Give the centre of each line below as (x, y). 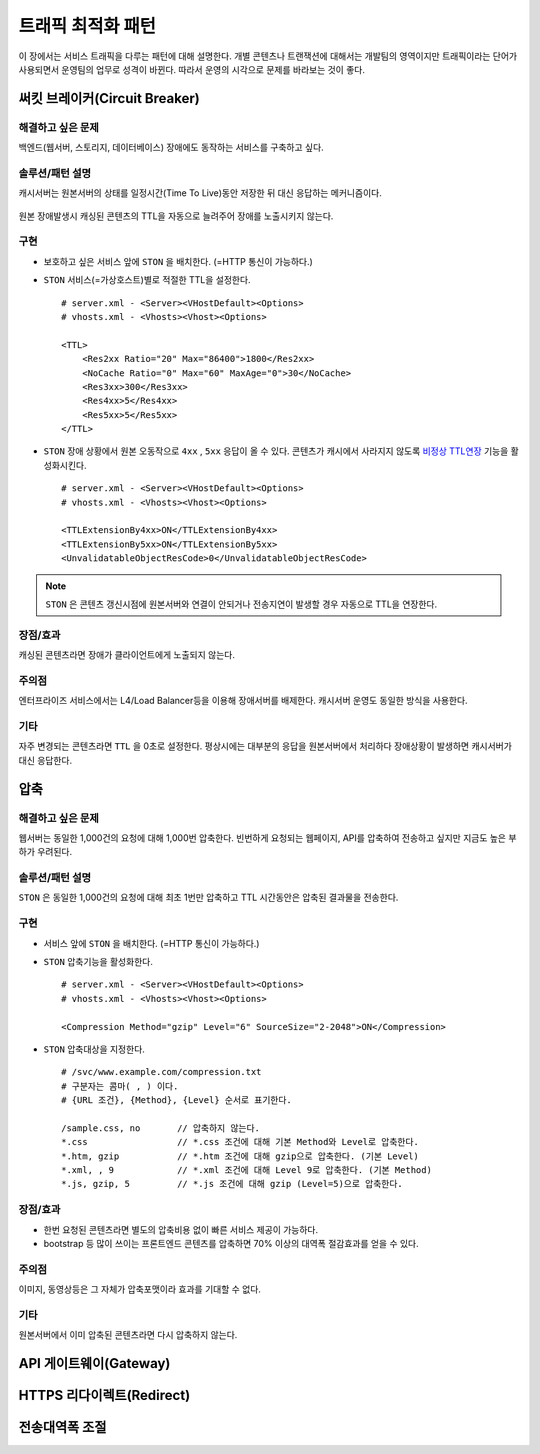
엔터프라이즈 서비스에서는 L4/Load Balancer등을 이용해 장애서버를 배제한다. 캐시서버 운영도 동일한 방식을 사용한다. (243, 701)
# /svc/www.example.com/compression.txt (161, 1072)
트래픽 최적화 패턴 (87, 26)
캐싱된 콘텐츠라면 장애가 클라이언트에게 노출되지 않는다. (126, 655)
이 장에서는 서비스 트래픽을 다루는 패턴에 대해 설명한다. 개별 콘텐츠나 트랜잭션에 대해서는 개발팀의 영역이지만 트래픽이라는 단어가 (268, 56)
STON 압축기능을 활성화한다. (98, 961)
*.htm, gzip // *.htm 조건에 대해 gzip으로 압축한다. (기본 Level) (240, 1156)
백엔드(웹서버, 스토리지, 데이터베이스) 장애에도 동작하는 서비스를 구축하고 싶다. (171, 147)
